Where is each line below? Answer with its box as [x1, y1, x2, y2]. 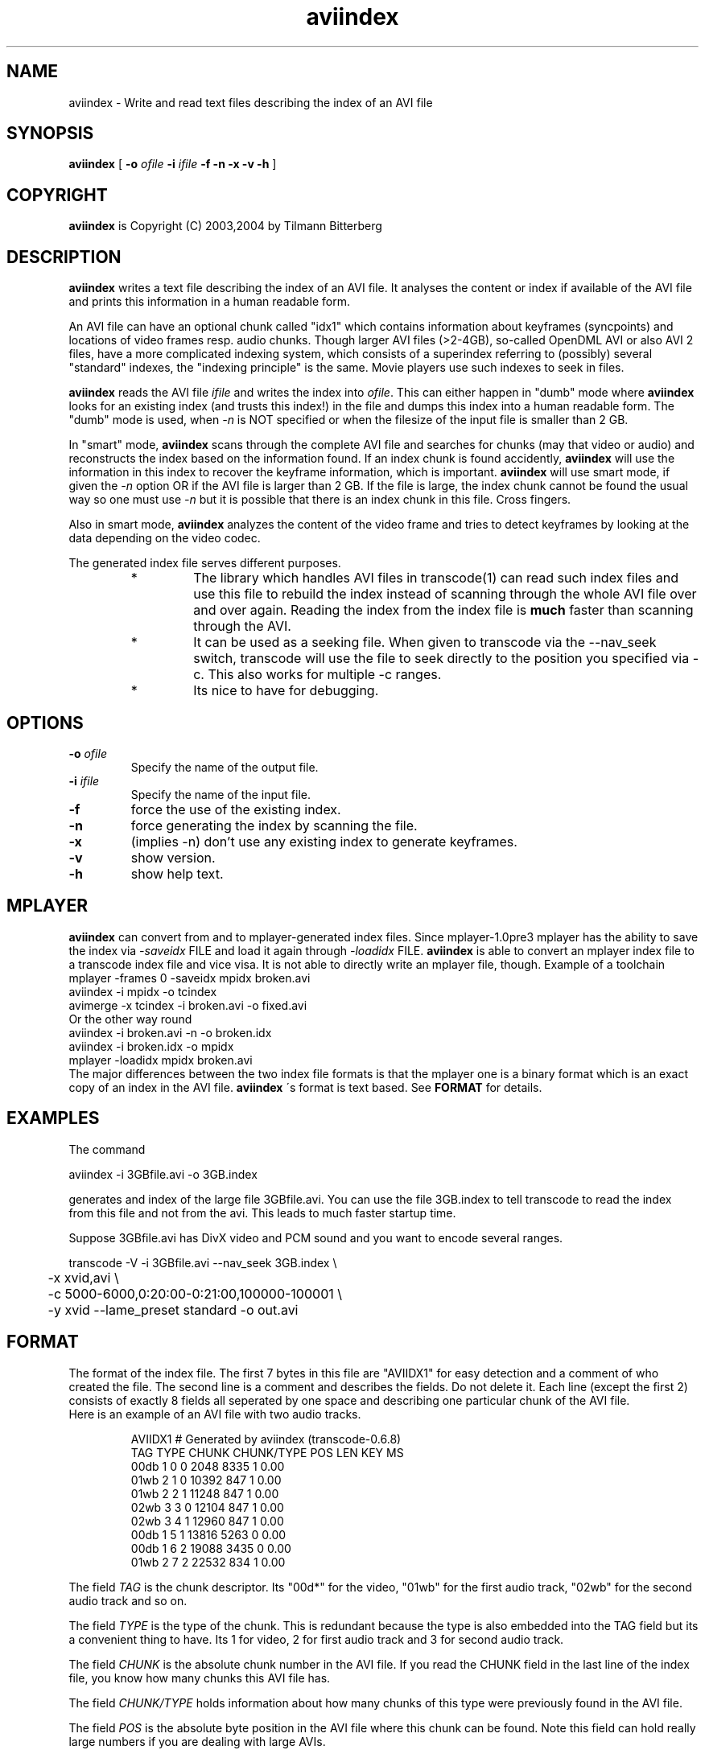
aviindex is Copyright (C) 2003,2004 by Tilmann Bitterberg [68, 219, 382, 233]
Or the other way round [68, 1011, 192, 1026]
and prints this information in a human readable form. [68, 294, 350, 309]
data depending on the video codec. [68, 531, 261, 546]
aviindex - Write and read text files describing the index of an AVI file [68, 95, 433, 109]
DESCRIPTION [6, 246, 122, 267]
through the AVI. [193, 618, 291, 635]
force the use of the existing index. [130, 801, 341, 817]
